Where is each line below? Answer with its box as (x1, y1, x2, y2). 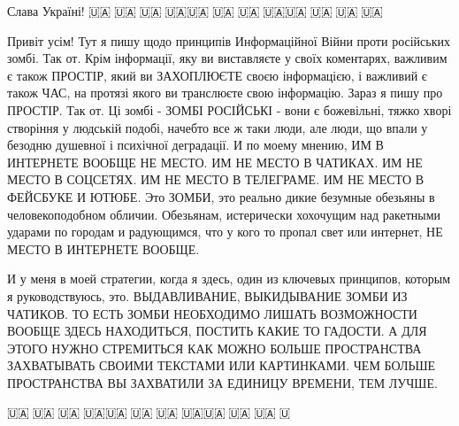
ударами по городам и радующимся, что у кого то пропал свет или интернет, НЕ (7, 222, 443, 241)
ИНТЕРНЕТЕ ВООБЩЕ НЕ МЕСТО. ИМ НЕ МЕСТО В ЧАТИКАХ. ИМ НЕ (7, 152, 423, 171)
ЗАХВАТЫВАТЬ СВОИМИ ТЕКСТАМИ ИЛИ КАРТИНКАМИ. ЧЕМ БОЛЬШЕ (7, 356, 436, 375)
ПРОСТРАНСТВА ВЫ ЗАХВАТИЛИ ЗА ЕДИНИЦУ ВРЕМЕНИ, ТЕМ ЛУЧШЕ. (7, 373, 438, 391)
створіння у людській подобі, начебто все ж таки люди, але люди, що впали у (7, 118, 428, 136)
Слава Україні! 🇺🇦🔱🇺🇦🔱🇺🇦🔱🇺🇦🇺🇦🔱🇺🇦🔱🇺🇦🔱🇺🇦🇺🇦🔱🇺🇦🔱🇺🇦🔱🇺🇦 (7, 2, 384, 19)
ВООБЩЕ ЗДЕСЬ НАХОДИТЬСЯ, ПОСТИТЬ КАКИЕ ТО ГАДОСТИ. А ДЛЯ (7, 321, 427, 340)
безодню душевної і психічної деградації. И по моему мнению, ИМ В (7, 136, 384, 154)
